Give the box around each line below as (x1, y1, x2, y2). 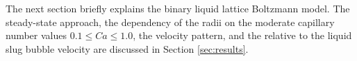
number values (6, 28, 67, 42)
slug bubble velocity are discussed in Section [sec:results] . (6, 41, 249, 56)
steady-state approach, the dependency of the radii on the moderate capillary (6, 14, 335, 29)
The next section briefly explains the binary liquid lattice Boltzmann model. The (6, 1, 350, 15)
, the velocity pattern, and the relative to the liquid (133, 28, 352, 42)
